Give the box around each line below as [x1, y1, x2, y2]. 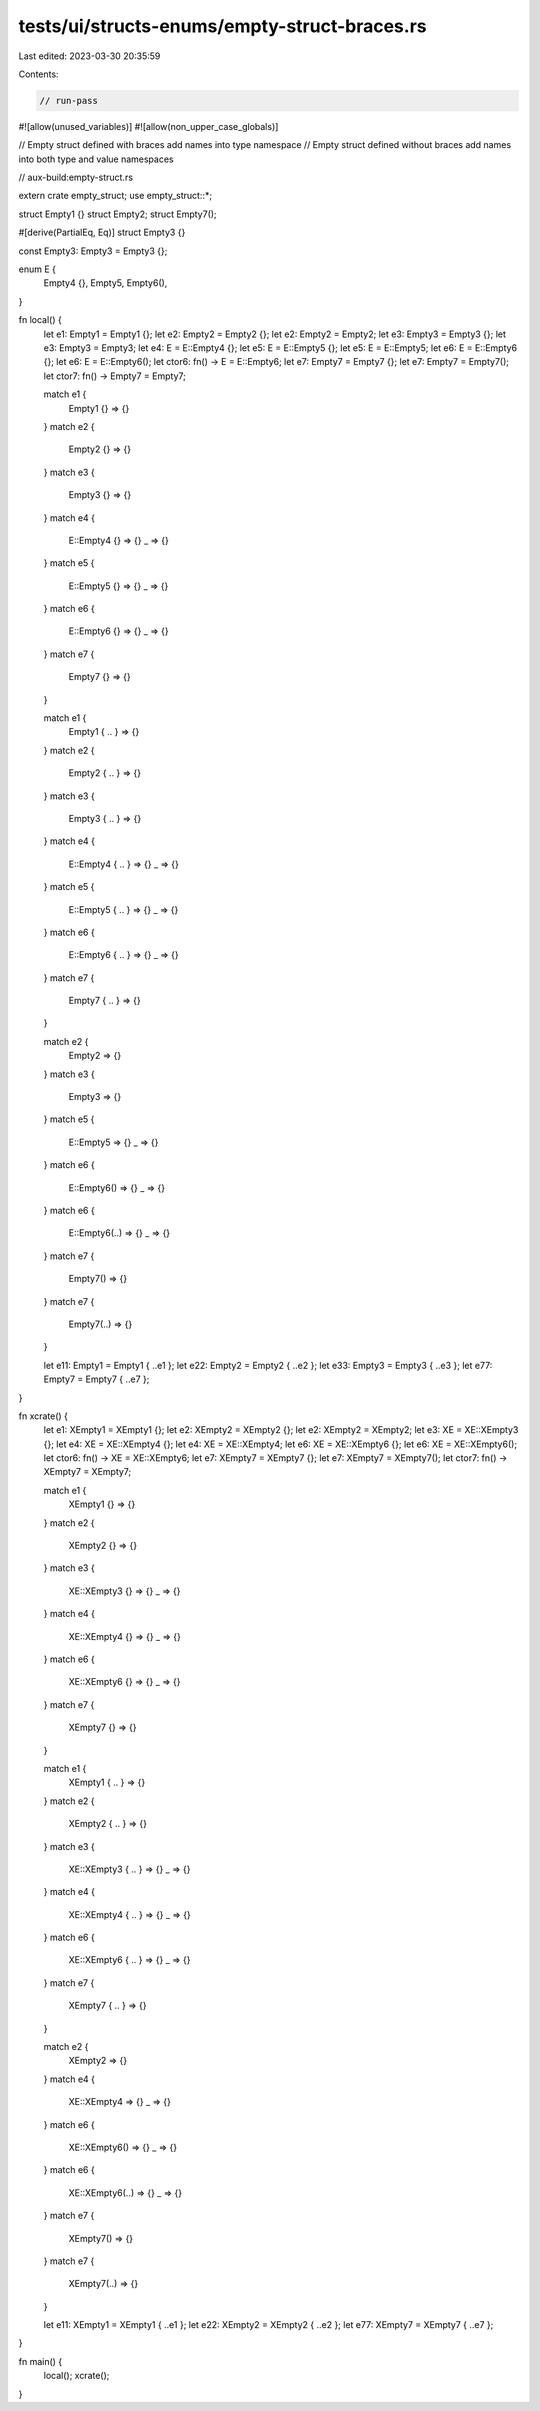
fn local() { [18, 314, 62, 326]
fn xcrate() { [18, 1410, 69, 1422]
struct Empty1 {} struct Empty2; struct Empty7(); [18, 208, 217, 220]
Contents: [18, 68, 59, 80]
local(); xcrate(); [43, 2370, 110, 2382]
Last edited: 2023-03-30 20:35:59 [18, 50, 161, 62]
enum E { [18, 263, 57, 275]
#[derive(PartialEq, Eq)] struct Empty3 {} [18, 226, 186, 239]
